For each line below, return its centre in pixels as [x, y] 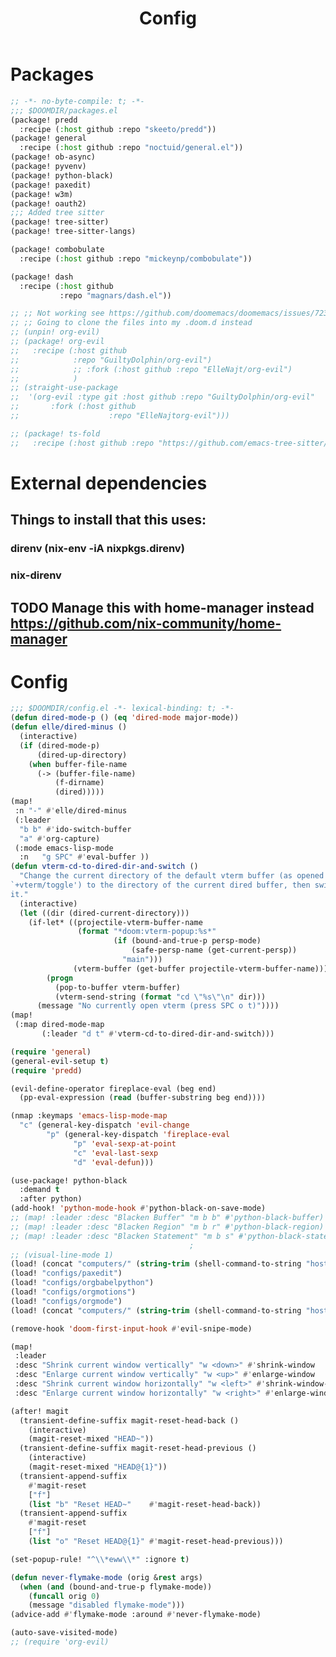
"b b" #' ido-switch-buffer [75, 829]
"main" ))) [142, 960]
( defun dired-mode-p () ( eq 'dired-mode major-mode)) [125, 718]
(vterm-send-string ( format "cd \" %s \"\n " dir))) [160, 997]
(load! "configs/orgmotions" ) [73, 1292]
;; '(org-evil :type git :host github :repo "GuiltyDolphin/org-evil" [162, 397]
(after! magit [40, 1411]
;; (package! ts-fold [55, 433]
